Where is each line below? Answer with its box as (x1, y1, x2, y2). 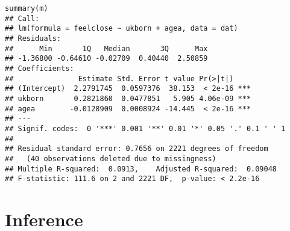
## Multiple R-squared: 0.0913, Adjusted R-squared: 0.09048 (5, 164, 277, 173)
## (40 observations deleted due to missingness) (5, 154, 216, 163)
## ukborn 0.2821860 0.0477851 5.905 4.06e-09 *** (5, 94, 251, 103)
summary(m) (5, 4, 48, 13)
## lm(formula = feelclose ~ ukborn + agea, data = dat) (5, 24, 238, 33)
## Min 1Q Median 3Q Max (5, 44, 208, 53)
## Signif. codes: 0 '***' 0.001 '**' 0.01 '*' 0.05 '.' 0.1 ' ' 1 (5, 124, 286, 133)
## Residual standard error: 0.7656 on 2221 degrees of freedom (5, 144, 268, 153)
